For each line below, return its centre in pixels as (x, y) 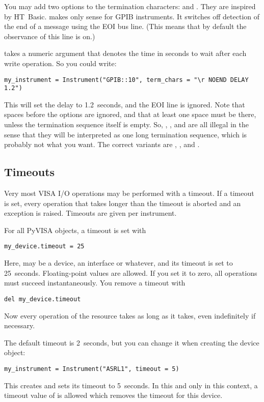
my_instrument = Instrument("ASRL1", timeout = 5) (92, 369)
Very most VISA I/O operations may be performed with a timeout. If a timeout (129, 193)
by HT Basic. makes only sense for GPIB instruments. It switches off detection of (132, 16)
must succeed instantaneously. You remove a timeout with (95, 283)
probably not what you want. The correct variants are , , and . (102, 144)
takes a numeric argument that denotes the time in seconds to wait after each (125, 53)
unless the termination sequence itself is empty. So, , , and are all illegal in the (126, 124)
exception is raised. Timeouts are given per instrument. (90, 213)
